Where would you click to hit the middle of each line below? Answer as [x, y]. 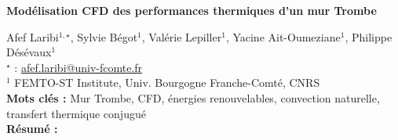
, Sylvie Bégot [104, 36]
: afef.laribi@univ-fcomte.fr [79, 67]
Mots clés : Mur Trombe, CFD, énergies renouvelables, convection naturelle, [193, 97]
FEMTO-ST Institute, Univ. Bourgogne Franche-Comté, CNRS [167, 83]
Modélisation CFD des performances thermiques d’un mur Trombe [192, 10]
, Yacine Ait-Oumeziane [283, 36]
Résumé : [32, 129]
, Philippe [369, 36]
